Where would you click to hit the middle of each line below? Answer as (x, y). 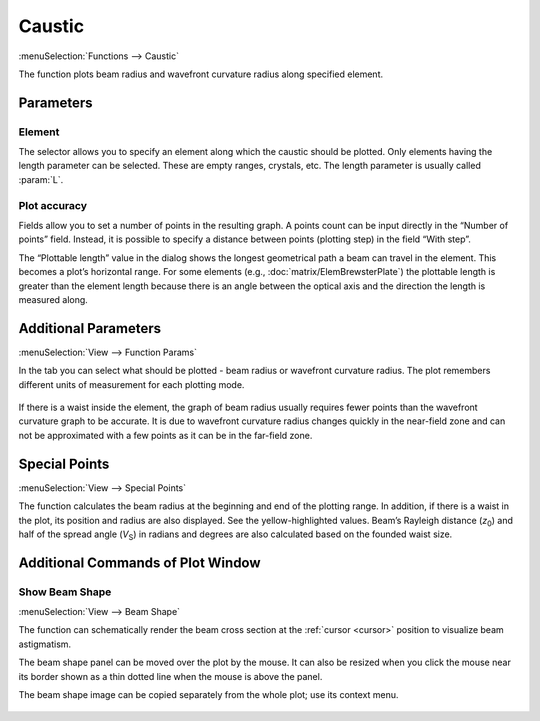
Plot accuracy (52, 205)
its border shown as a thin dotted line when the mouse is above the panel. (170, 676)
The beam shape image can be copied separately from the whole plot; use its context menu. (208, 695)
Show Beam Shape (65, 592)
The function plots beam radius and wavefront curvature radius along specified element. (201, 74)
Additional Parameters (90, 328)
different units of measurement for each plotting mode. (131, 384)
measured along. (53, 299)
